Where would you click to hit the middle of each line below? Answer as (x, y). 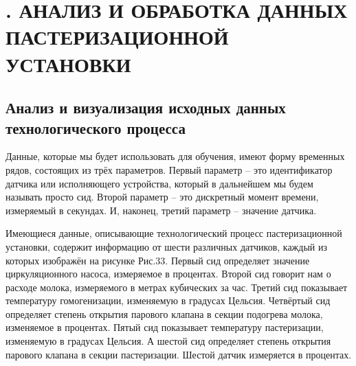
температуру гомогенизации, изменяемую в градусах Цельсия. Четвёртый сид (168, 300)
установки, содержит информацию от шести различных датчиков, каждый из (166, 246)
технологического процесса (96, 127)
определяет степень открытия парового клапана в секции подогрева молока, (164, 313)
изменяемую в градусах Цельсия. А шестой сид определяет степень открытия (168, 341)
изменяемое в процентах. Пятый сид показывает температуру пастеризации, (165, 327)
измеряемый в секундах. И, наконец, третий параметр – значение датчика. (161, 210)
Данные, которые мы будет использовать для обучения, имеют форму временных (175, 156)
